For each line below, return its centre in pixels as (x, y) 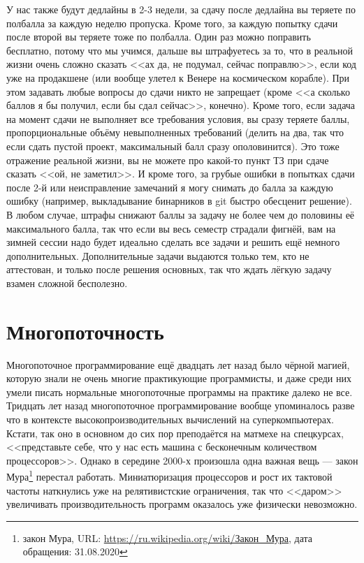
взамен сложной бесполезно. (67, 283)
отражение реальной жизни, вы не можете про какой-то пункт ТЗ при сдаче (168, 160)
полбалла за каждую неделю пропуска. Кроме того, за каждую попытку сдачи (172, 23)
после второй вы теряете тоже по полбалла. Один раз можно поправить (159, 37)
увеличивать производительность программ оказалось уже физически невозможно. (182, 504)
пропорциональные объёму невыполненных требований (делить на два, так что (175, 132)
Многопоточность (85, 331)
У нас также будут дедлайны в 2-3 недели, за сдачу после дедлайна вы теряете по (181, 9)
